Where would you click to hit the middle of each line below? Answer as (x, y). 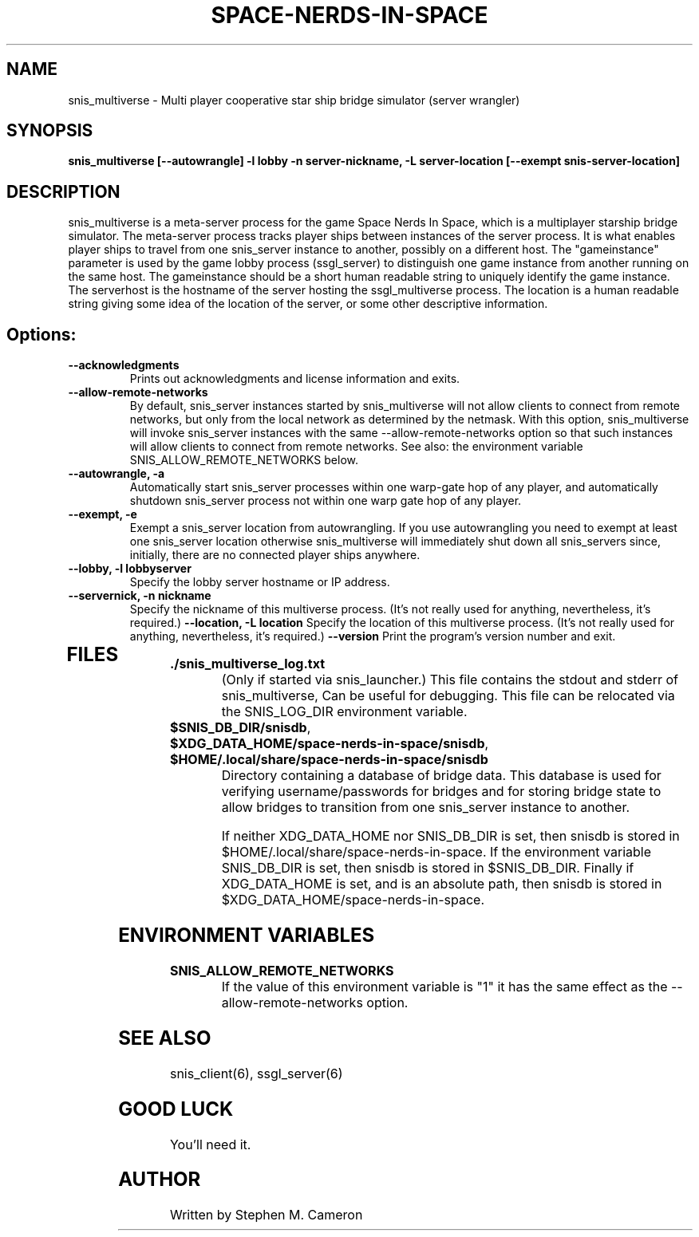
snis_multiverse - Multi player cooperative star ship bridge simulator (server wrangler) (294, 100)
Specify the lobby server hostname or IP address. (260, 582)
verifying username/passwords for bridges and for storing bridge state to (441, 792)
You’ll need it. (210, 1144)
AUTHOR (160, 1180)
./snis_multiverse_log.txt (247, 664)
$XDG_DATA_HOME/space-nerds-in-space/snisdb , (329, 744)
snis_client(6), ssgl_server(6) (256, 1073)
